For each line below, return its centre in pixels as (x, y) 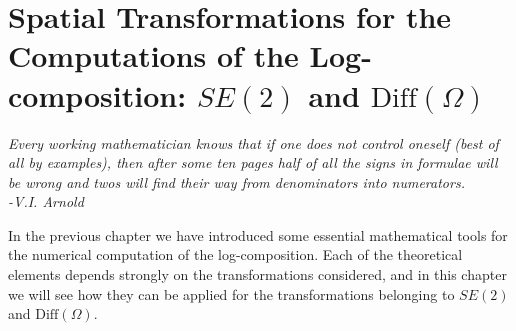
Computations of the (153, 55)
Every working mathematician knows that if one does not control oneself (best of (253, 142)
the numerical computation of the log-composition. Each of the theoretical (235, 254)
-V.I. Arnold (46, 201)
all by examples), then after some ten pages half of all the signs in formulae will (253, 162)
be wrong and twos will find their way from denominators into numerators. (236, 181)
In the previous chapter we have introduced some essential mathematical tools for (258, 234)
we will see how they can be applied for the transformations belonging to (231, 293)
